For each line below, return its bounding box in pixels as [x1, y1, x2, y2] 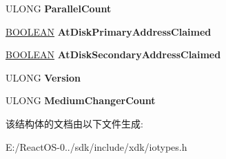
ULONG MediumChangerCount [6, 93, 156, 108]
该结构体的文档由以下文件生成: [6, 116, 143, 130]
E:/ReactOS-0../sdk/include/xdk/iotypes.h [6, 139, 187, 154]
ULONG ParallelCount [6, 1, 112, 15]
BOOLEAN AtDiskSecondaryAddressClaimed [6, 47, 221, 62]
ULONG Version [6, 70, 81, 84]
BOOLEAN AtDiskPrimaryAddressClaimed [6, 24, 212, 38]
